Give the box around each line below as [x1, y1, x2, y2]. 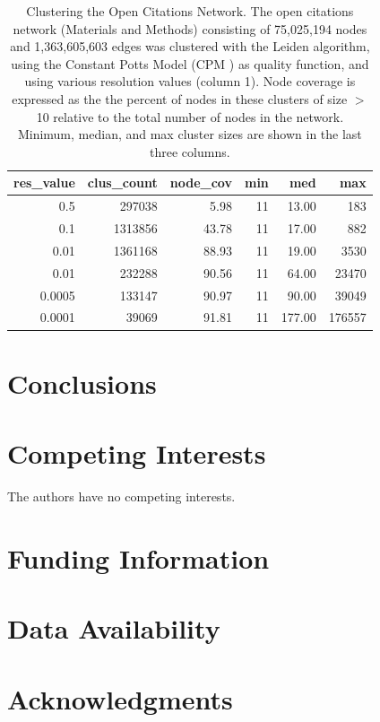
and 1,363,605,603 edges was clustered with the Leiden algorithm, [10, 37, 370, 56]
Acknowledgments [7, 680, 233, 717]
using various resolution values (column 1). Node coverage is [24, 72, 356, 91]
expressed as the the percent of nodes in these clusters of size [12, 89, 348, 108]
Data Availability [7, 610, 220, 647]
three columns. [150, 142, 230, 161]
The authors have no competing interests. [7, 487, 236, 505]
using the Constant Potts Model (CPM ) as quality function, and [11, 54, 369, 73]
